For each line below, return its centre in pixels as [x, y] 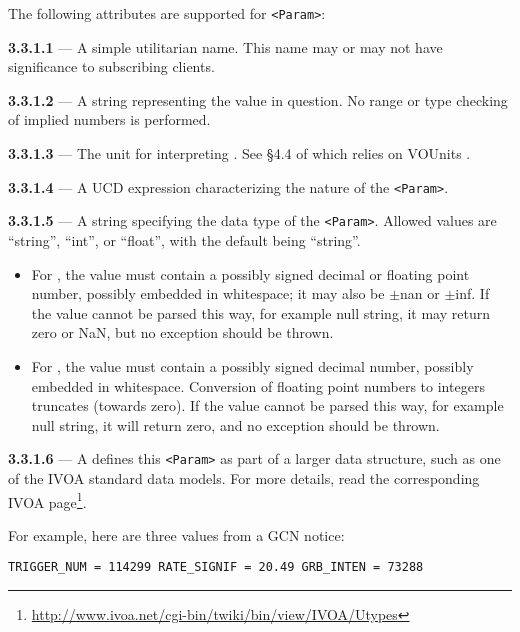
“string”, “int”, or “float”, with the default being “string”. [184, 239]
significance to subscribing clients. [111, 66]
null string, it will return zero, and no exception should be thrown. [235, 424]
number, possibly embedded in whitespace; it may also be [208, 293]
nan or [420, 293]
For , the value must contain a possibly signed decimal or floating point [250, 273]
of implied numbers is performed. [109, 119]
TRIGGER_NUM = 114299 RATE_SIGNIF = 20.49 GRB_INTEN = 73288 [216, 567]
